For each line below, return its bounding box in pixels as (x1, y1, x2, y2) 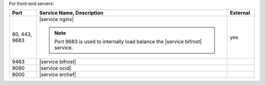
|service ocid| (39, 65, 71, 72)
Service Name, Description (39, 10, 104, 17)
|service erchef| (39, 71, 76, 78)
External (230, 10, 250, 17)
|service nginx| (39, 16, 74, 23)
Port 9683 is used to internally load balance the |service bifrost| (54, 38, 202, 45)
